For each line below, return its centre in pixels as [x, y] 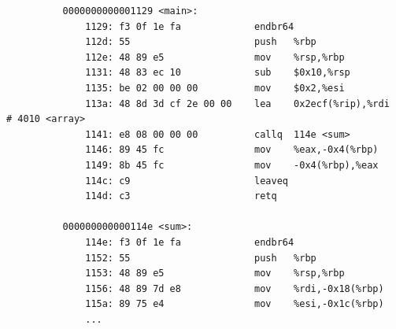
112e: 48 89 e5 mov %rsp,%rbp [215, 57]
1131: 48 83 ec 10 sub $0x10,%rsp [218, 73]
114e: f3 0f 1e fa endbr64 [190, 242]
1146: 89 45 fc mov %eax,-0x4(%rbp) [232, 150]
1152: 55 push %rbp [201, 258]
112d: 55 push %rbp [201, 42]
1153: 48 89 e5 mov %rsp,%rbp [215, 274]
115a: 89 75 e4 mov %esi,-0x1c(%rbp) [235, 304]
